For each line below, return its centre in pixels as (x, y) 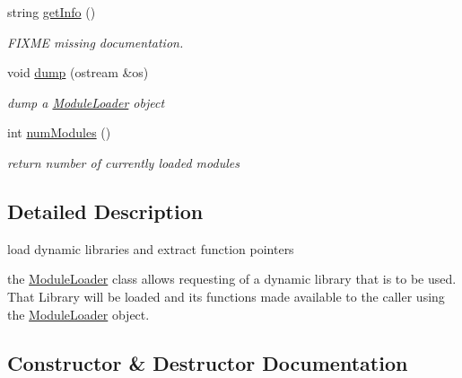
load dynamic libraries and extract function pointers (151, 248)
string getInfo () (52, 12)
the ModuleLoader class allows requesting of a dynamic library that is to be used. (232, 279)
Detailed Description (105, 211)
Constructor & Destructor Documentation (208, 362)
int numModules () (59, 132)
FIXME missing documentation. (96, 42)
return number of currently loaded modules (123, 162)
